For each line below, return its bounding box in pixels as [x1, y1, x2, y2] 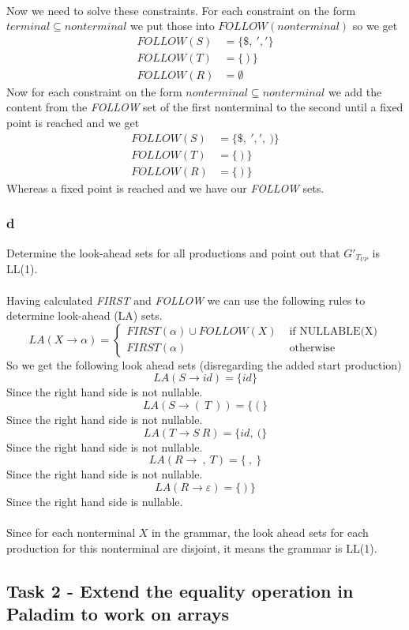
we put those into [130, 17, 215, 34]
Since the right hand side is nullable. [6, 493, 183, 509]
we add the [328, 83, 382, 99]
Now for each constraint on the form [6, 83, 182, 99]
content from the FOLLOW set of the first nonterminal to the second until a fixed [6, 99, 403, 115]
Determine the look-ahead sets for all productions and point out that [6, 244, 340, 261]
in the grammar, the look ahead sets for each [151, 523, 369, 540]
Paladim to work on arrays [6, 601, 229, 625]
